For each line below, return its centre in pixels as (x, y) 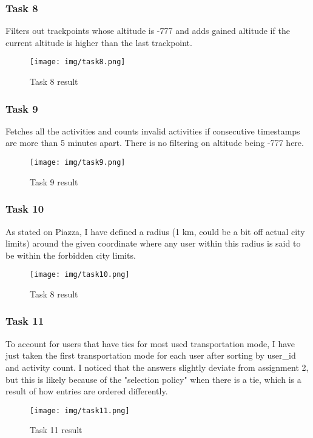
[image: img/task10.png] (80, 275)
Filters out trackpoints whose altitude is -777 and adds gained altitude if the (148, 31)
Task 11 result (56, 430)
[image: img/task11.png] (80, 410)
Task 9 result (54, 181)
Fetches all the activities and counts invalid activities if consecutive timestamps (153, 131)
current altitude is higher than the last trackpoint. (99, 42)
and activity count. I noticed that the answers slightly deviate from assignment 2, (157, 367)
